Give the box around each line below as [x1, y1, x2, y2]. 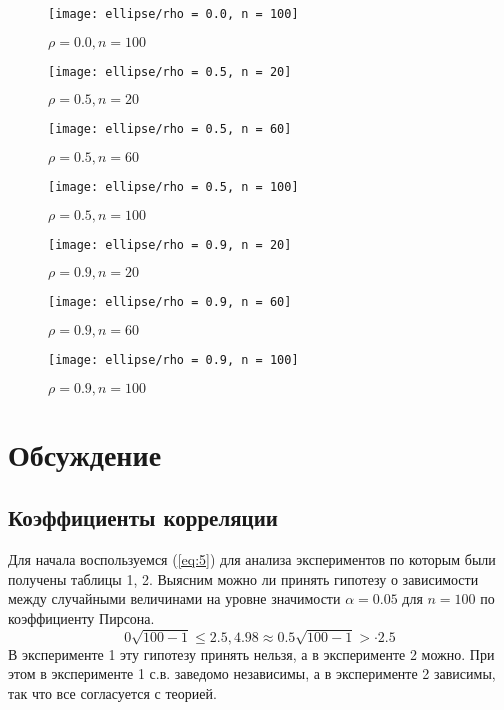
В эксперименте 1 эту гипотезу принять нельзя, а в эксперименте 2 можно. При [8, 643, 495, 664]
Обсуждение [8, 433, 162, 474]
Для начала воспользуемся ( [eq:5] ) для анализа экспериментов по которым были [8, 549, 496, 570]
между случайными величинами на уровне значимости [8, 588, 341, 609]
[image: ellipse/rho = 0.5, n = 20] [48, 64, 292, 79]
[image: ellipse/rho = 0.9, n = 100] [48, 352, 299, 367]
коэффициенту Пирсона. [8, 607, 155, 628]
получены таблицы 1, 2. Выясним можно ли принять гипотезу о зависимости [8, 568, 479, 589]
